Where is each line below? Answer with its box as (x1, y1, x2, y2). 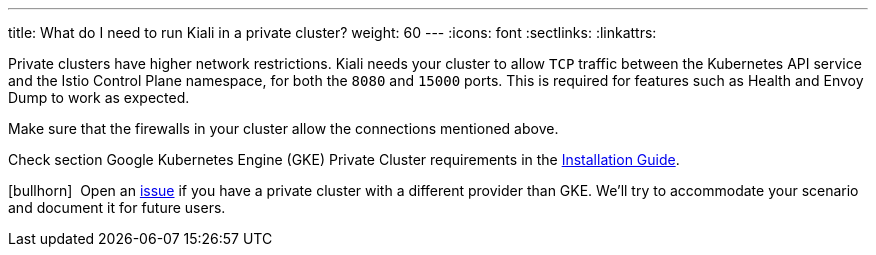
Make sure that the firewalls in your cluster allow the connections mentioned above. (8, 120, 559, 137)
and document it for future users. (8, 199, 226, 216)
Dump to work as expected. (8, 89, 190, 106)
